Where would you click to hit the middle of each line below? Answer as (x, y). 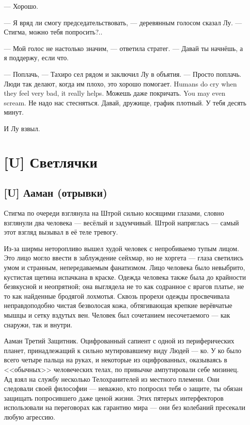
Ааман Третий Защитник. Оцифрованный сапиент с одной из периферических (119, 341)
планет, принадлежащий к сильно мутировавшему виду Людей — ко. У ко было (123, 350)
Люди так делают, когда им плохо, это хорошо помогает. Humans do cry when (120, 83)
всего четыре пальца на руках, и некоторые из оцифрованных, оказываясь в (116, 360)
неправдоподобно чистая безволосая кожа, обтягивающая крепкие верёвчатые (118, 305)
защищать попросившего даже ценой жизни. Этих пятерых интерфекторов (114, 398)
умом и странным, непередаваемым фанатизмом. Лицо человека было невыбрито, (125, 267)
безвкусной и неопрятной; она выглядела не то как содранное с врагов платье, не (124, 286)
